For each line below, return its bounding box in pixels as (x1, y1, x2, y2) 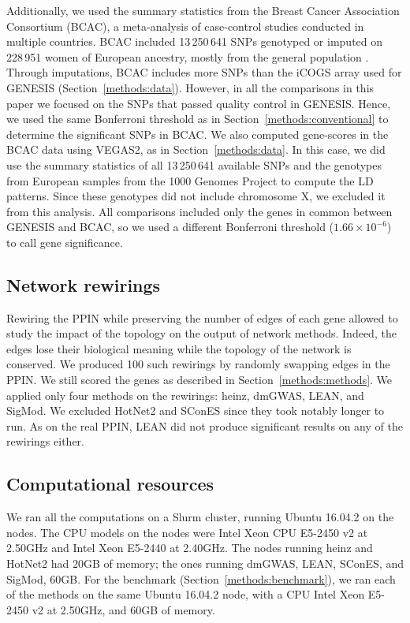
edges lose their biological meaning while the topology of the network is (6, 340, 352, 356)
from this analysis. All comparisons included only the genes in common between (6, 203, 393, 219)
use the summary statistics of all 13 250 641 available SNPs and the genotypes (6, 156, 382, 173)
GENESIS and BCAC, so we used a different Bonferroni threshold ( (6, 218, 334, 235)
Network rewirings (6, 272, 161, 297)
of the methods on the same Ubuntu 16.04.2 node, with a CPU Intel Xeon (6, 586, 365, 602)
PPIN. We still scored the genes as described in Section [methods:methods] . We (6, 371, 393, 388)
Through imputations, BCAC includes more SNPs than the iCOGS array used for (6, 64, 402, 80)
